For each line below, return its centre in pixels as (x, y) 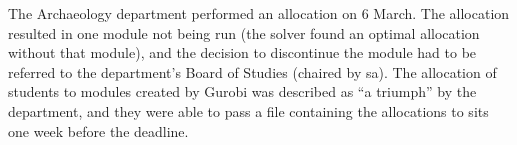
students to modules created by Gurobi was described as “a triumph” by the (242, 91)
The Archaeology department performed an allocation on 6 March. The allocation (259, 13)
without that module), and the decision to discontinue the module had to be (242, 52)
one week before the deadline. (98, 130)
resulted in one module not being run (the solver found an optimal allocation (244, 32)
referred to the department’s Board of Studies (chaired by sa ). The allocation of (252, 71)
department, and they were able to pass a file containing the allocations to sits (248, 110)
